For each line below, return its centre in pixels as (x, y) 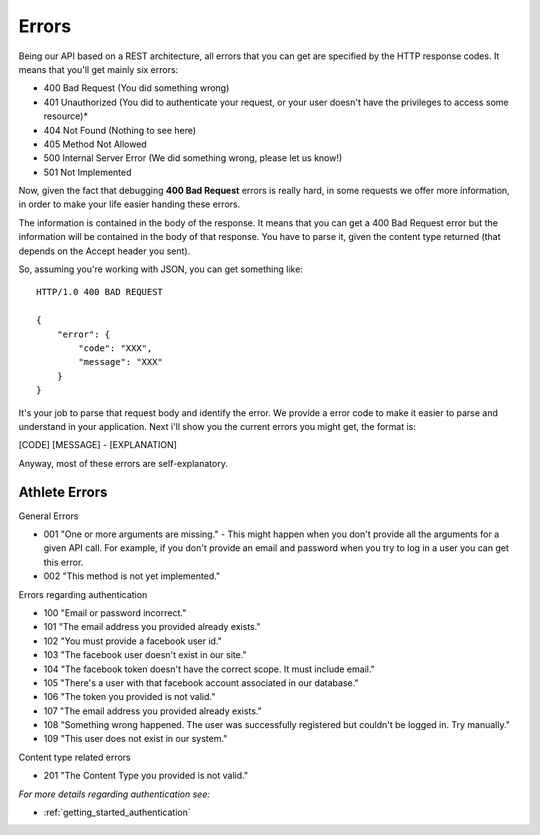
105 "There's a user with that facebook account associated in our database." (201, 682)
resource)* (66, 116)
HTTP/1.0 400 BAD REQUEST (100, 292)
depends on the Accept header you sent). (104, 251)
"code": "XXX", (115, 348)
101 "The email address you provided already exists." (152, 627)
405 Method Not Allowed (95, 144)
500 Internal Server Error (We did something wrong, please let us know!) (193, 158)
